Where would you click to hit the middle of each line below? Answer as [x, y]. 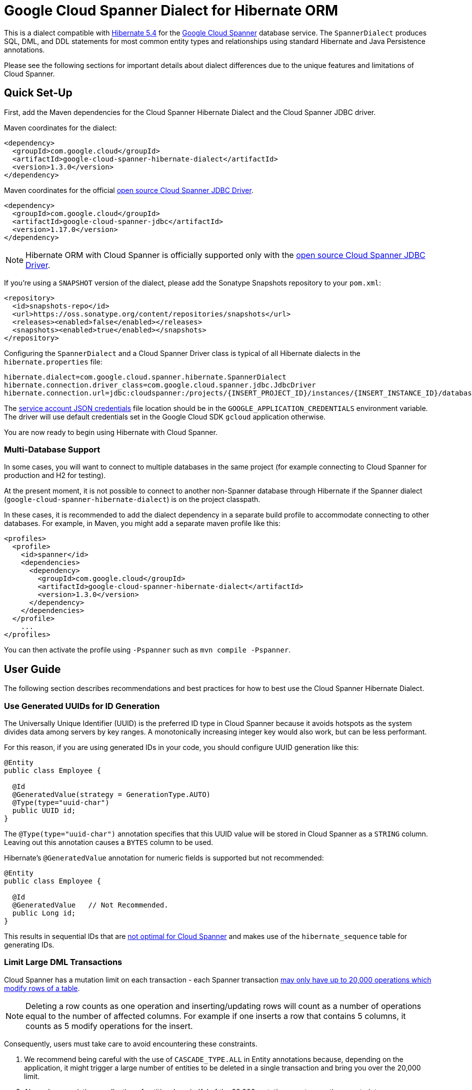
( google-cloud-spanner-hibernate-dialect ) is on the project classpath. [132, 499]
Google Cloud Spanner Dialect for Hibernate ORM [171, 10]
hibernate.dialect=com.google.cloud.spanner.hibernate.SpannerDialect [145, 377]
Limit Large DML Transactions [63, 962]
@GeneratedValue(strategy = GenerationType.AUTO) [111, 794]
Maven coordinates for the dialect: [60, 127]
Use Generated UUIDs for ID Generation [82, 706]
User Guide [32, 669]
